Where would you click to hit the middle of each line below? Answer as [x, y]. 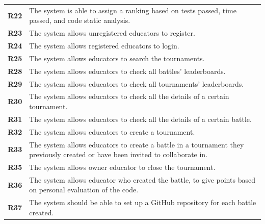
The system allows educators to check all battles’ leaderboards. [127, 71]
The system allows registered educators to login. [104, 46]
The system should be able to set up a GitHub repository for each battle [143, 202]
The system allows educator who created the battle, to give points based [142, 179]
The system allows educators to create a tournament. [112, 131]
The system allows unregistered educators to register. [112, 33]
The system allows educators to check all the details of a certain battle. [140, 119]
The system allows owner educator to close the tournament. [122, 167]
